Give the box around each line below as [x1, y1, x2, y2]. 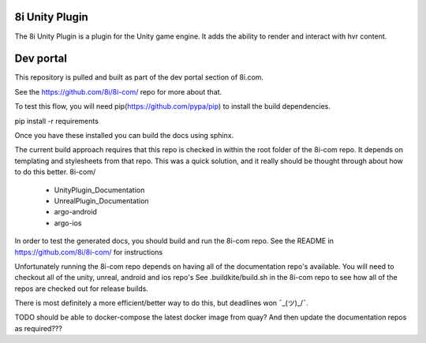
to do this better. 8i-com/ [14, 167, 96, 177]
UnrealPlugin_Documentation [54, 196, 149, 205]
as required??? [14, 323, 62, 333]
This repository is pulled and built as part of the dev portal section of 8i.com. [14, 73, 264, 82]
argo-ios [54, 218, 82, 228]
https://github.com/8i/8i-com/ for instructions [14, 247, 163, 256]
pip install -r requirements [14, 116, 99, 125]
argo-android [54, 207, 98, 217]
